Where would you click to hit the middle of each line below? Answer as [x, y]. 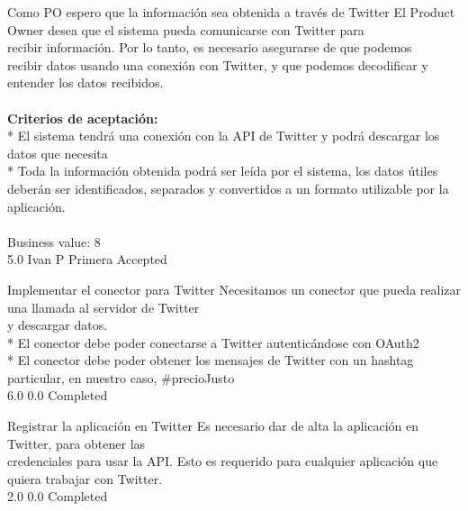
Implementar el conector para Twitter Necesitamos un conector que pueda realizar [234, 289]
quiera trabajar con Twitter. [85, 478]
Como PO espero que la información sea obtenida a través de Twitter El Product [231, 12]
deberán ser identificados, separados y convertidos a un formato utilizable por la [228, 188]
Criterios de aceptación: [83, 118]
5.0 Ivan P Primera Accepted [87, 259]
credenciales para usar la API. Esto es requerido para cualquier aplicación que [223, 461]
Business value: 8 [54, 241]
